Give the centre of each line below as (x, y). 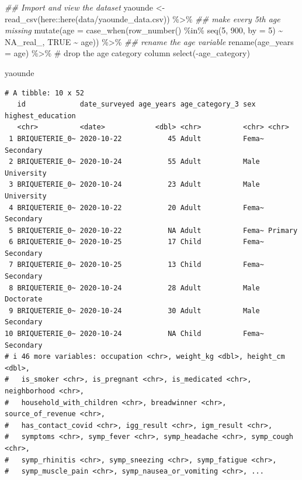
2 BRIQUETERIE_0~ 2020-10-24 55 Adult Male (134, 162)
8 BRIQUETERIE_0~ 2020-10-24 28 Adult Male (134, 288)
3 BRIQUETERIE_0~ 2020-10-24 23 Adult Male (134, 185)
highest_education (40, 116)
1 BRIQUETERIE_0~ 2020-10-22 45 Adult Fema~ (136, 138)
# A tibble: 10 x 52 (45, 93)
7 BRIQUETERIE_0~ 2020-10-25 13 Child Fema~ (136, 265)
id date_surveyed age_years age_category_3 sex (136, 104)
